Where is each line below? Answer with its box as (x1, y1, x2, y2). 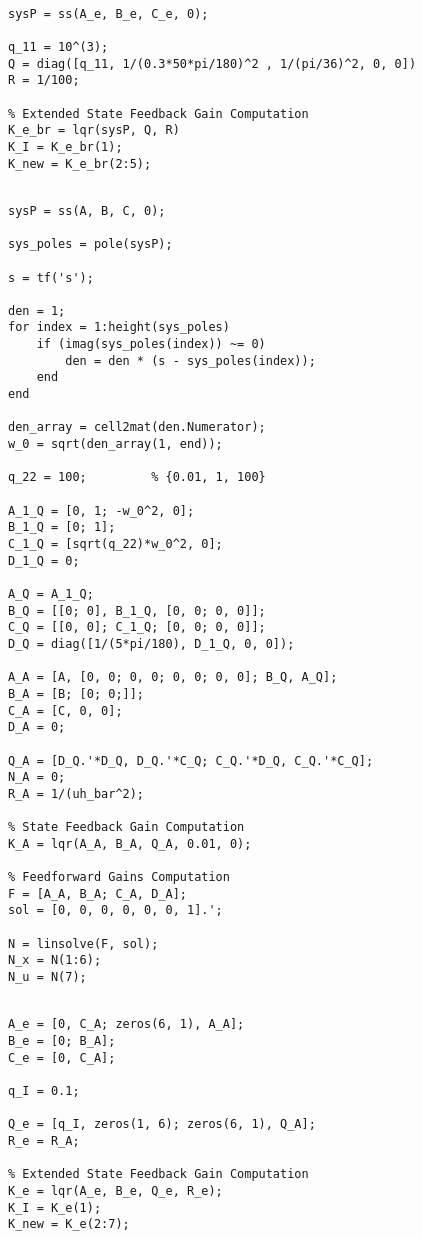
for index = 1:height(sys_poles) (8, 320, 230, 335)
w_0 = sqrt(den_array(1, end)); (8, 437, 223, 452)
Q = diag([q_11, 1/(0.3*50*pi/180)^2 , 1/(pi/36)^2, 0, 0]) (8, 56, 417, 71)
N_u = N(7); (8, 970, 87, 985)
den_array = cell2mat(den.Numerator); (8, 420, 266, 435)
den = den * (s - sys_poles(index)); (65, 353, 316, 368)
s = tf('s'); (8, 270, 94, 285)
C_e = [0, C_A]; (8, 1050, 116, 1065)
